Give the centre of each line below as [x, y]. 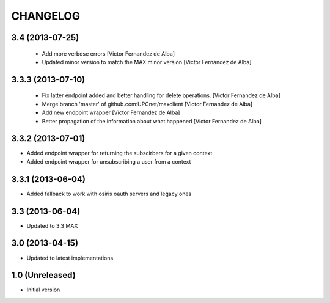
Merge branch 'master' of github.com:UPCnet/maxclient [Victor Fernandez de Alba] [147, 104]
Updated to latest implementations [70, 258]
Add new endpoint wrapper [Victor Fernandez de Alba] [111, 112]
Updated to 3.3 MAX [52, 225]
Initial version [43, 290]
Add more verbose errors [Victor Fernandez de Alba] [108, 53]
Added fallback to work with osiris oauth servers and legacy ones [109, 194]
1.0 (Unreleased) [43, 275]
